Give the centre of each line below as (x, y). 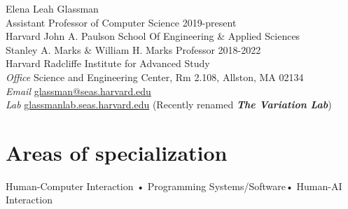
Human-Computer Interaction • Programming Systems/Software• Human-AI (174, 186)
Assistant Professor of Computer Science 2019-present (121, 22)
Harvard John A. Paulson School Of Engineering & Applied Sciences (153, 36)
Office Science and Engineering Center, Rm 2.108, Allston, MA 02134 (155, 77)
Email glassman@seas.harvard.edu (78, 91)
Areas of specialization (117, 152)
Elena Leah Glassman (52, 8)
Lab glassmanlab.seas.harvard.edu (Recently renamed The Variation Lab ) (169, 104)
